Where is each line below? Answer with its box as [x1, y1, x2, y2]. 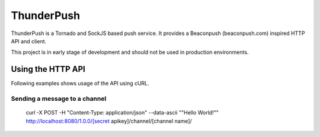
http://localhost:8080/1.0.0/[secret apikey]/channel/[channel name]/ [25, 117, 192, 125]
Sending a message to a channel [11, 95, 107, 103]
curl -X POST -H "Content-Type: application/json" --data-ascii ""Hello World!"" [25, 109, 219, 116]
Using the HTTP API [11, 64, 85, 74]
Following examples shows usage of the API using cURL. [11, 80, 149, 87]
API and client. [11, 37, 47, 44]
